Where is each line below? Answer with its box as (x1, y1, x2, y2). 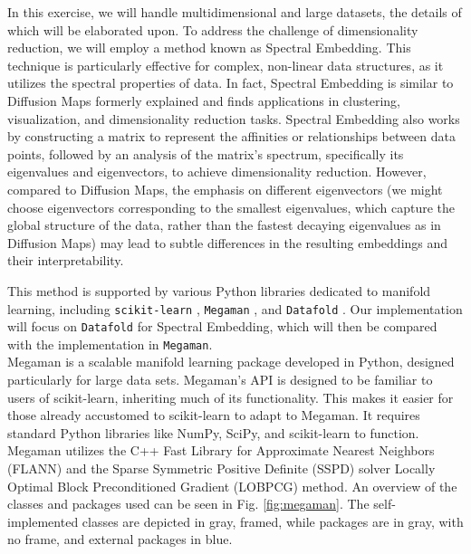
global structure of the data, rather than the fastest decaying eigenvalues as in (7, 215, 441, 234)
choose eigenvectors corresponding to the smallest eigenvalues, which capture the (7, 197, 456, 216)
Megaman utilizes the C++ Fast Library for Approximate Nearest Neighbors (7, 441, 435, 460)
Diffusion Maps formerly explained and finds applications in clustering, (7, 91, 400, 110)
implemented (7, 511, 79, 530)
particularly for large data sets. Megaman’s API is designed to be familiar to (7, 370, 433, 389)
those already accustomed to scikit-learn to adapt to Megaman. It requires (7, 406, 420, 425)
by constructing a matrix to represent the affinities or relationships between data (7, 127, 456, 146)
